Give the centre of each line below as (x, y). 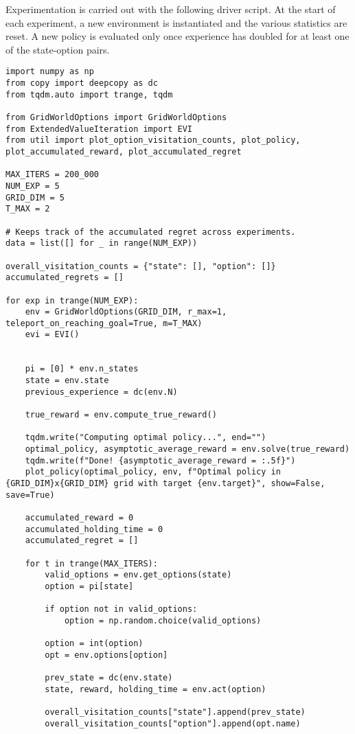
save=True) (30, 495)
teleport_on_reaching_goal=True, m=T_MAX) (104, 323)
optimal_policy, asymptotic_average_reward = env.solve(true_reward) (187, 449)
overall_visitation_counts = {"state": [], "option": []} (141, 266)
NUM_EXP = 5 (33, 186)
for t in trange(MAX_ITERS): (91, 563)
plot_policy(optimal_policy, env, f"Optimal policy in (153, 472)
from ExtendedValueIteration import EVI (99, 129)
